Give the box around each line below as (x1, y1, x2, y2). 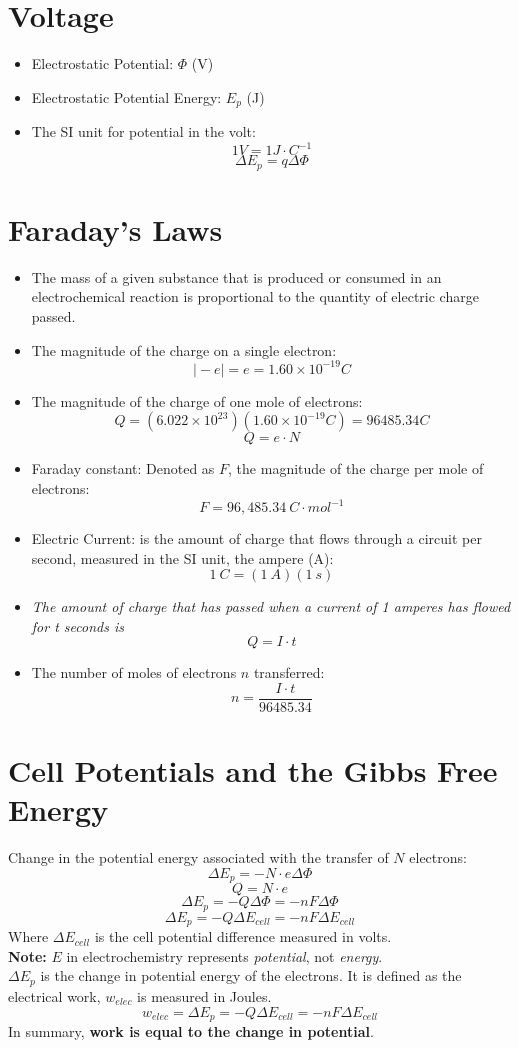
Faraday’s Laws (8, 208, 223, 249)
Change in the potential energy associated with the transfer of (8, 847, 389, 868)
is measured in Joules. (137, 985, 272, 1006)
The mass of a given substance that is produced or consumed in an (31, 266, 442, 287)
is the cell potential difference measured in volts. (94, 926, 392, 947)
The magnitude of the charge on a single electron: (31, 339, 337, 360)
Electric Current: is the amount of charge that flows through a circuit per (31, 528, 482, 548)
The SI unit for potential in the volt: (31, 121, 256, 142)
